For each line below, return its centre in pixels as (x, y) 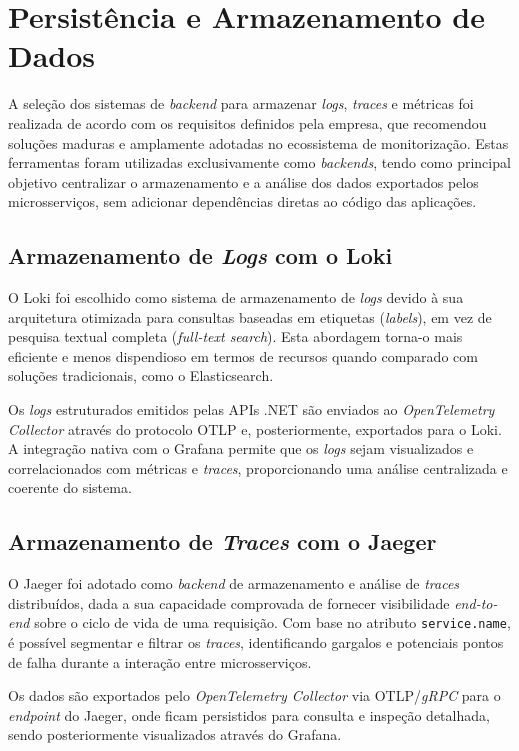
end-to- (476, 602)
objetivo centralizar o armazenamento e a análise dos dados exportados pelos (243, 181)
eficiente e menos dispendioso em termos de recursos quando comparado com (243, 355)
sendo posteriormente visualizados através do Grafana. (175, 734)
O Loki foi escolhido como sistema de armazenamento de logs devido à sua (236, 297)
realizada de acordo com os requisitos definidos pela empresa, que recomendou (247, 122)
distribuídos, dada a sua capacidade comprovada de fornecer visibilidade (229, 602)
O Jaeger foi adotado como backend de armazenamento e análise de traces (234, 583)
